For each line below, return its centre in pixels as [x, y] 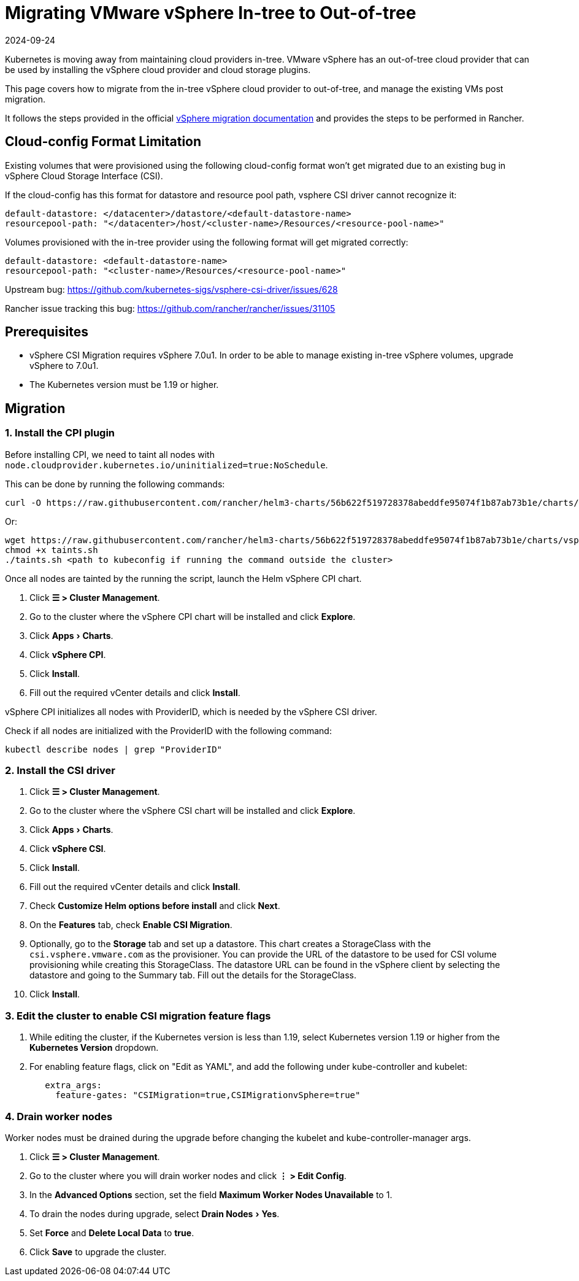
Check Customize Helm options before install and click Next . [155, 906]
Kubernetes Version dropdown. [94, 1048]
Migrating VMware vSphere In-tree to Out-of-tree [211, 13]
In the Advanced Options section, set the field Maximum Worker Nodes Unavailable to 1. [211, 1194]
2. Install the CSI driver [60, 771]
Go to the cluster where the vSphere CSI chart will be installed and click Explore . [193, 811]
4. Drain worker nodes [59, 1116]
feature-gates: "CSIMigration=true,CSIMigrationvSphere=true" [208, 1095]
